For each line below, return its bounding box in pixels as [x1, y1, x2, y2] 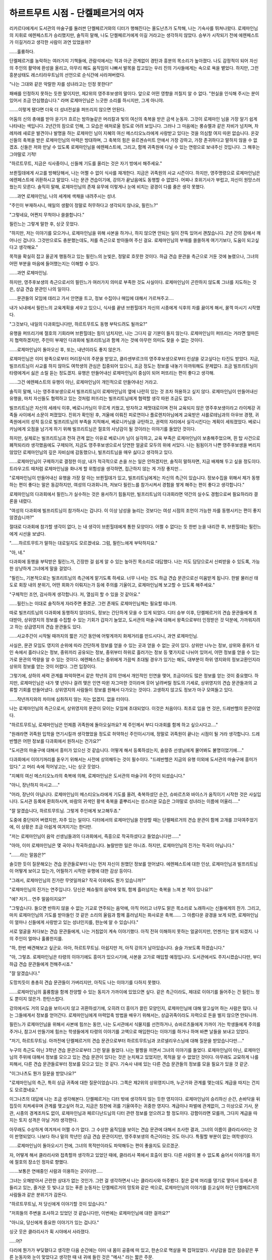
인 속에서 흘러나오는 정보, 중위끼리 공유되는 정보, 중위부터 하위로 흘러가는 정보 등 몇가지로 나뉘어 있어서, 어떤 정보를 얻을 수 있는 [9, 649, 260, 655]
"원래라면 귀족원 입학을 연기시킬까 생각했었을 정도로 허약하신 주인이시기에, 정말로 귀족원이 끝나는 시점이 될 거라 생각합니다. [9, 731, 251, 737]
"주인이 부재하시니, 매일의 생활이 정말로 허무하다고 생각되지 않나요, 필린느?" [9, 202, 158, 209]
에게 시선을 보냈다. [9, 531, 46, 537]
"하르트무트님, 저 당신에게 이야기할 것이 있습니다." [9, 1201, 108, 1207]
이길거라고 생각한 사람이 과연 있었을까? [14, 39, 91, 45]
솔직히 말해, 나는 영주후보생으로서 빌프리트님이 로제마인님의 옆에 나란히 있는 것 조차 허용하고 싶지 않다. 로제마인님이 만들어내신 [9, 388, 258, 394]
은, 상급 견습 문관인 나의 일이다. [9, 286, 72, 292]
